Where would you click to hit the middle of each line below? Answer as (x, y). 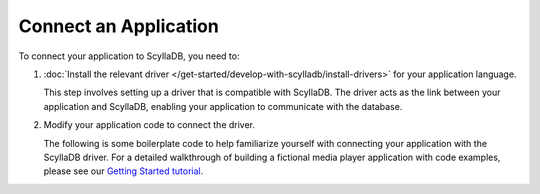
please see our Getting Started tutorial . (123, 171)
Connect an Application (118, 26)
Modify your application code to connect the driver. (149, 125)
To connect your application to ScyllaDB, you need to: (129, 56)
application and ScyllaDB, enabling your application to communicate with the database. (223, 106)
